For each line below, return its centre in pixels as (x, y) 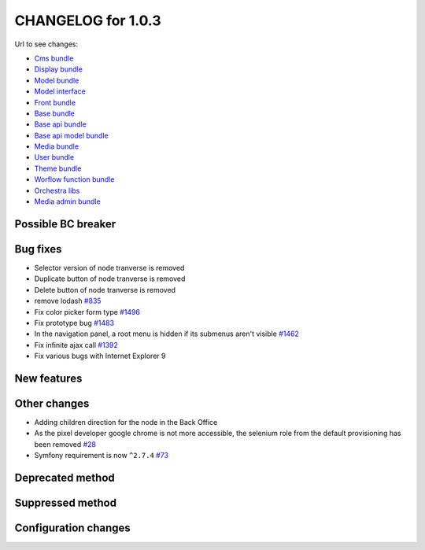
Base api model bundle (72, 135)
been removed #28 (65, 444)
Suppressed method (66, 502)
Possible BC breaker (65, 224)
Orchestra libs (57, 190)
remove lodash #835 (68, 301)
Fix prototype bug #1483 (74, 323)
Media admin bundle (68, 201)
